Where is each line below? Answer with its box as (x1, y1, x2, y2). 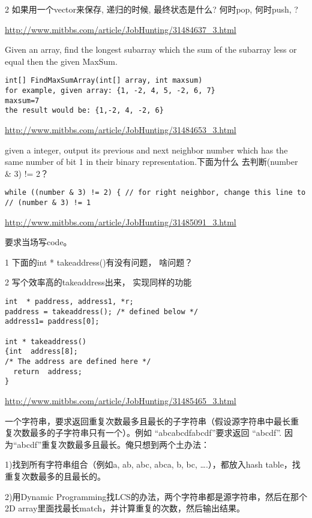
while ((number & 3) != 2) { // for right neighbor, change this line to (5, 188, 306, 197)
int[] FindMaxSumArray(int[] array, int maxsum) (5, 76, 203, 85)
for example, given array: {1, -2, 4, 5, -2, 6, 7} (5, 86, 215, 95)
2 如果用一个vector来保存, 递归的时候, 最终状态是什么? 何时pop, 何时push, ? (5, 3, 298, 15)
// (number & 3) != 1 (5, 198, 91, 207)
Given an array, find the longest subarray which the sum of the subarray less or (5, 43, 297, 56)
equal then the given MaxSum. (5, 55, 118, 67)
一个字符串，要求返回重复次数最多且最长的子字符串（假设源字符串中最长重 (5, 414, 299, 427)
